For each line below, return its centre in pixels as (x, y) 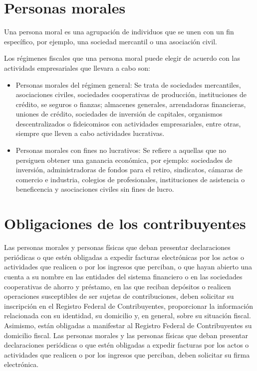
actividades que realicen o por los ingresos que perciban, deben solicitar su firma (127, 354)
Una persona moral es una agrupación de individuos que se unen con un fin (119, 32)
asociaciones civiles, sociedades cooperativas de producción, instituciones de (131, 94)
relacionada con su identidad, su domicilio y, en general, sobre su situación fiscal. (128, 315)
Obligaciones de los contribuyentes (125, 223)
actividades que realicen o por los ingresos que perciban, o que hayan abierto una (128, 267)
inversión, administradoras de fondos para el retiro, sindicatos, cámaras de (129, 170)
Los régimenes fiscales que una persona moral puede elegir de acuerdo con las (122, 58)
